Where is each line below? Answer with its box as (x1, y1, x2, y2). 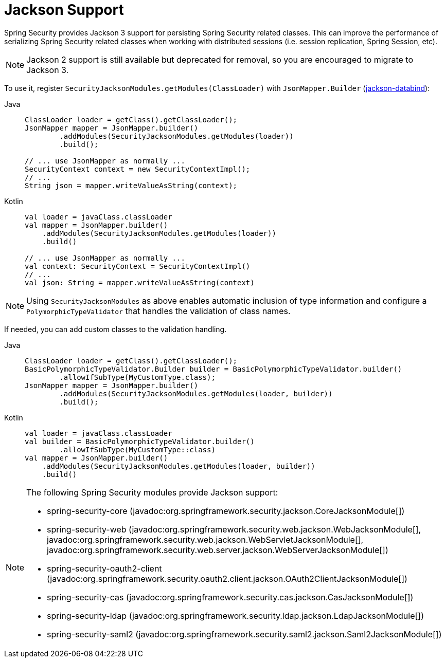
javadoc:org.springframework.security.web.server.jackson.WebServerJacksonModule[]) (47, 544, 388, 555)
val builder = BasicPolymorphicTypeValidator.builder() (25, 437, 255, 446)
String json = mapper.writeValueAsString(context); (25, 181, 238, 190)
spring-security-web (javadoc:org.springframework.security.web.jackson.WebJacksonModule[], (47, 524, 421, 535)
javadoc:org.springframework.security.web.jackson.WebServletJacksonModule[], (47, 534, 364, 545)
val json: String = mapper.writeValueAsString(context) (25, 278, 255, 287)
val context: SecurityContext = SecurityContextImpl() (25, 262, 251, 270)
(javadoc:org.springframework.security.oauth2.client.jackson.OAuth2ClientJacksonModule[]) (47, 573, 407, 584)
